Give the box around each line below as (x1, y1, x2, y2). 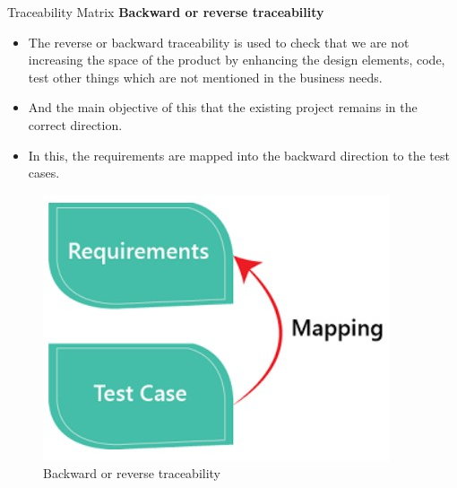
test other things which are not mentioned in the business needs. (28, 67, 383, 86)
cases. (28, 163, 60, 182)
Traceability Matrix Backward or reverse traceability (7, 3, 324, 21)
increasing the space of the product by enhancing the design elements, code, (28, 50, 445, 69)
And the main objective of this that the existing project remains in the (28, 98, 418, 117)
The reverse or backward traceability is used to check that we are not (28, 32, 410, 51)
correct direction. (28, 115, 123, 134)
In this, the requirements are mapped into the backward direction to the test (28, 145, 450, 164)
